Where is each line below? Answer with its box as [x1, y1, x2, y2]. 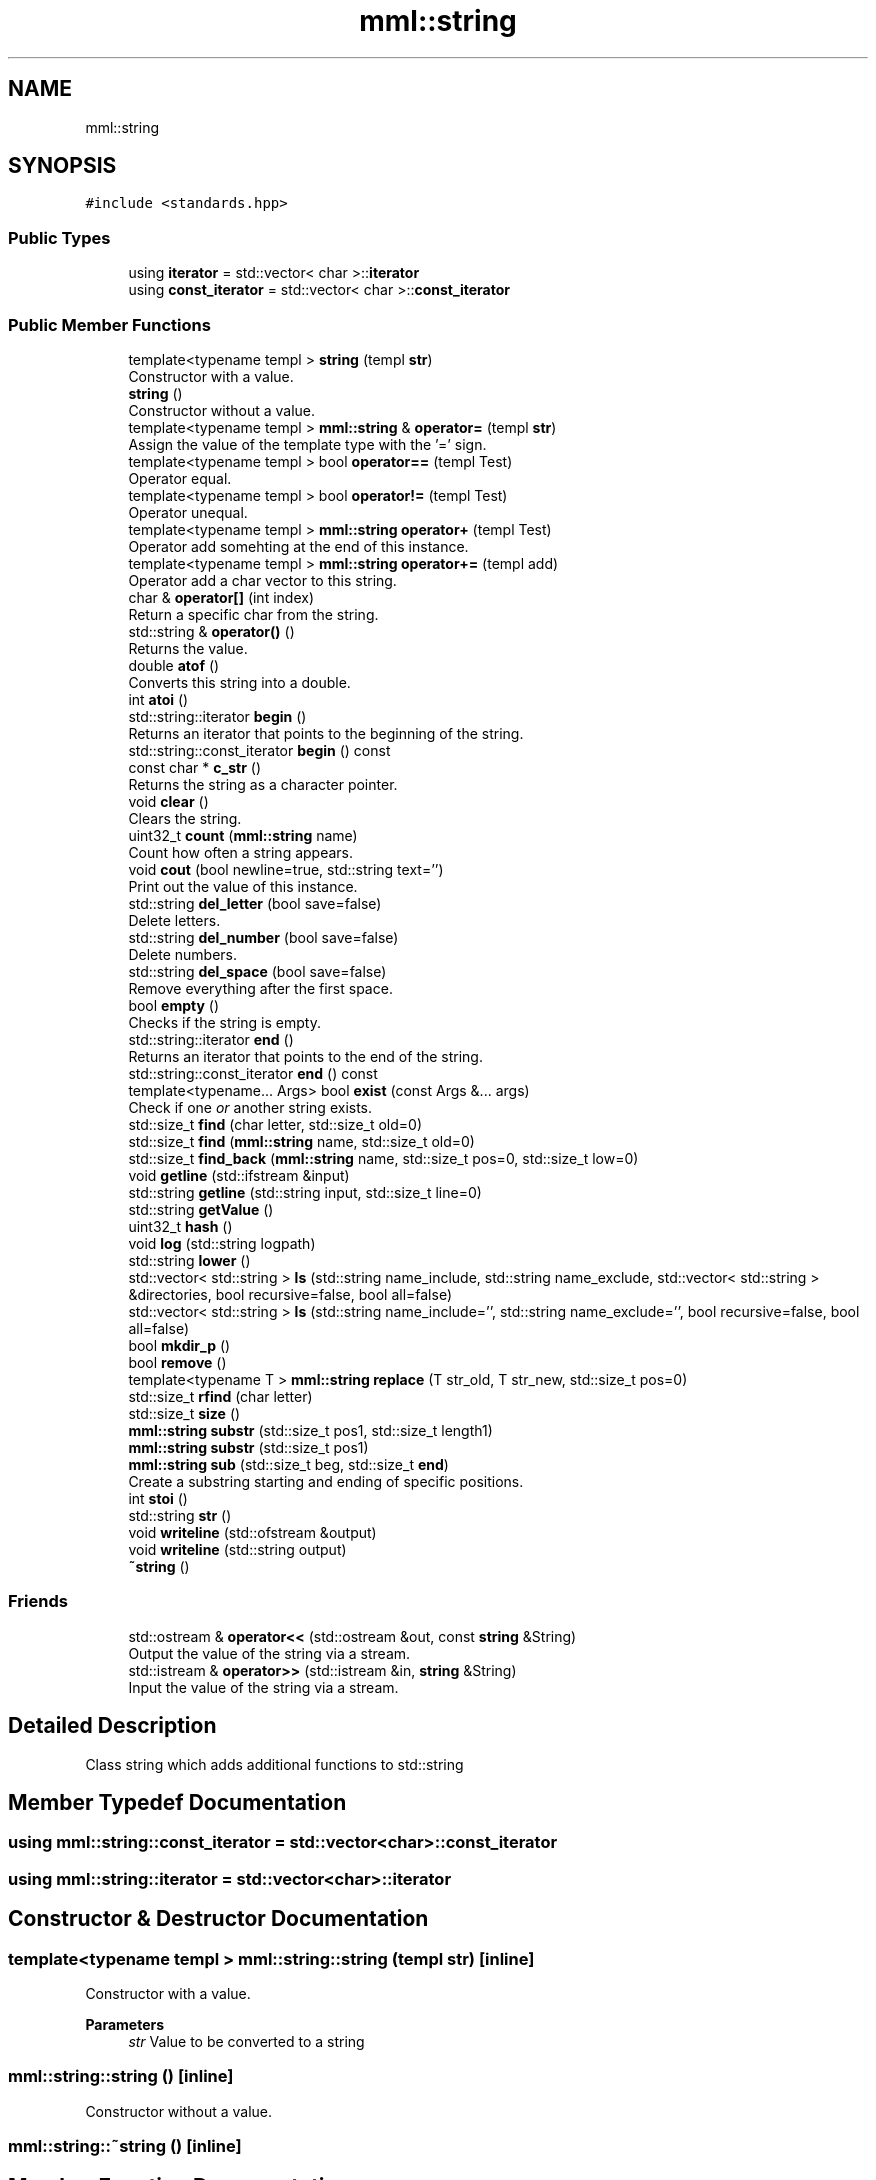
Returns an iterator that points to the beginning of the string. [128, 724, 524, 742]
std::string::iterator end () [128, 1030, 294, 1048]
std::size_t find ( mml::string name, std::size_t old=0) [128, 1132, 475, 1150]
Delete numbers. [128, 945, 237, 963]
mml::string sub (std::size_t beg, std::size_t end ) [128, 1455, 449, 1473]
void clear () [128, 792, 209, 810]
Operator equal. [128, 469, 232, 487]
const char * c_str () [128, 758, 261, 776]
